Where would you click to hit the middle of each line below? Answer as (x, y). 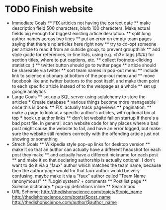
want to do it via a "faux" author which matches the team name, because (86, 165)
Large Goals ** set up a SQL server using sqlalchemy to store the (79, 97)
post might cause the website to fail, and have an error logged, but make (86, 128)
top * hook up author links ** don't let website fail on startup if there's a (85, 118)
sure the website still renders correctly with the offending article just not (85, 134)
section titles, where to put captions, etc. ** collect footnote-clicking (82, 60)
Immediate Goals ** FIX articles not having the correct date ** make (81, 23)
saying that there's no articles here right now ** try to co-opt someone (84, 44)
